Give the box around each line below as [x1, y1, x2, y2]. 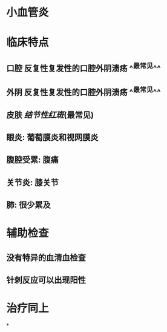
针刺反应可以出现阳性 [6, 275, 86, 285]
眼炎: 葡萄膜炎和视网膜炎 [6, 132, 99, 143]
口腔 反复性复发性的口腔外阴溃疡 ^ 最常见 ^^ [6, 61, 162, 73]
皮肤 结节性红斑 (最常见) [6, 110, 94, 120]
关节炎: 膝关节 [6, 177, 59, 188]
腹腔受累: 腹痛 [6, 155, 59, 165]
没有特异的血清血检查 [6, 252, 86, 263]
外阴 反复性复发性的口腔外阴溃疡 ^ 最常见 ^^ [6, 86, 162, 98]
